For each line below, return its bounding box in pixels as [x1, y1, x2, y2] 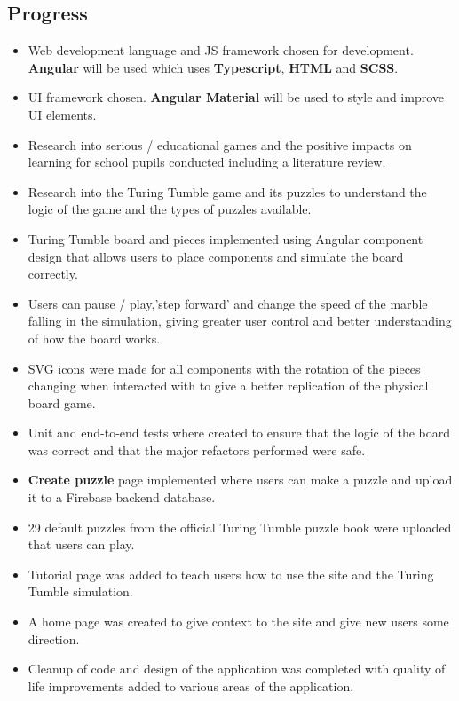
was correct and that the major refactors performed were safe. [28, 440, 366, 459]
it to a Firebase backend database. [28, 488, 216, 507]
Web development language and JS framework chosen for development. [28, 41, 414, 59]
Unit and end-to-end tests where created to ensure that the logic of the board [28, 423, 450, 442]
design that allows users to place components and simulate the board [28, 247, 404, 265]
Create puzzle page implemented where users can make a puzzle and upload [28, 470, 453, 489]
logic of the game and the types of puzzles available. [28, 200, 312, 218]
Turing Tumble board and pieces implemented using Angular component [28, 229, 423, 248]
